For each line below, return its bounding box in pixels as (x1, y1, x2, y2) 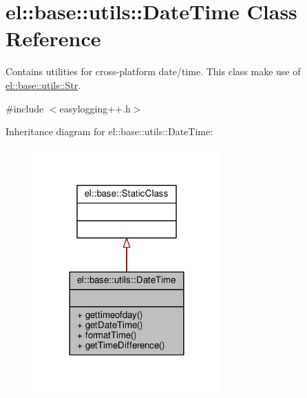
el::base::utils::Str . (6, 77, 81, 92)
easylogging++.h (59, 101, 131, 115)
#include (6, 101, 44, 115)
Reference (6, 24, 101, 52)
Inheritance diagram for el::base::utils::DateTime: (6, 124, 213, 139)
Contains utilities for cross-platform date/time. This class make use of (6, 64, 301, 79)
